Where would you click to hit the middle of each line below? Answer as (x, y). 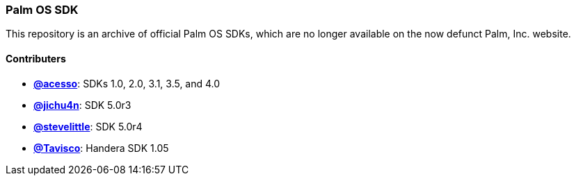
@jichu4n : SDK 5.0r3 (82, 105)
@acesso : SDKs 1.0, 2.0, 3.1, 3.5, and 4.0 (127, 83)
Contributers (36, 58)
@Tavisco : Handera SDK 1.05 (101, 148)
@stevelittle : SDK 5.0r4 (88, 126)
